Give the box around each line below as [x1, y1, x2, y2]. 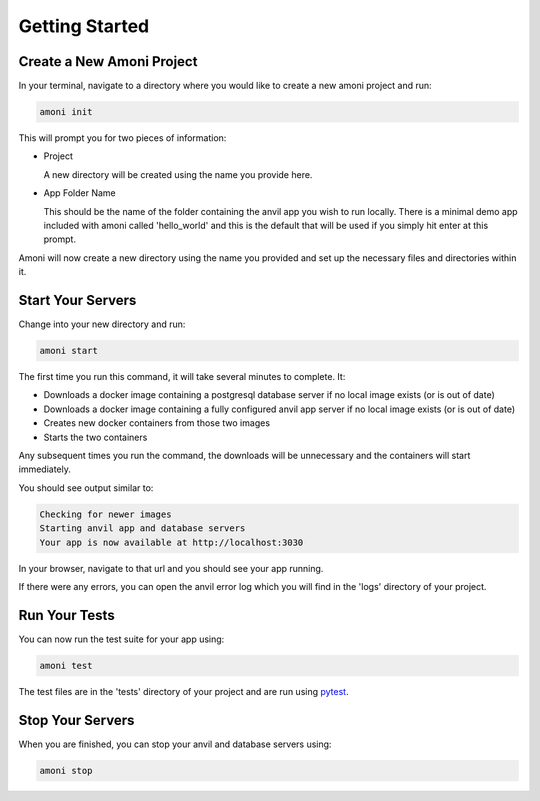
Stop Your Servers [18, 711, 135, 729]
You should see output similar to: [18, 481, 154, 494]
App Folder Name [43, 187, 117, 199]
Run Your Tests [18, 606, 115, 624]
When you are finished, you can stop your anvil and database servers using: [18, 738, 332, 750]
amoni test [39, 660, 93, 671]
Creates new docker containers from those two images [43, 417, 270, 429]
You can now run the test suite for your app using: [18, 633, 225, 645]
